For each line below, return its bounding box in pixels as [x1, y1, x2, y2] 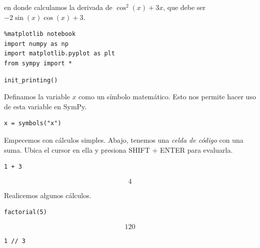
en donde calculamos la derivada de [4, 2, 112, 12]
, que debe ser [163, 2, 206, 12]
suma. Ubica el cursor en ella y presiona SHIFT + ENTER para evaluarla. [4, 144, 233, 155]
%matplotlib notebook [4, 30, 76, 38]
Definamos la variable [4, 91, 70, 102]
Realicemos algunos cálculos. [4, 190, 91, 200]
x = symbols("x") [4, 120, 61, 127]
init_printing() [4, 76, 58, 84]
